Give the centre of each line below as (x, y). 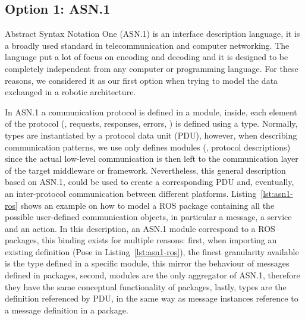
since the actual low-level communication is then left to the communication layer (152, 159)
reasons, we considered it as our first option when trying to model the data (142, 80)
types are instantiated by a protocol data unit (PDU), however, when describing (151, 135)
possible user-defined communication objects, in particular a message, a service (148, 217)
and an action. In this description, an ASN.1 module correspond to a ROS (140, 228)
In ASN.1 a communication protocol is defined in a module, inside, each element (151, 112)
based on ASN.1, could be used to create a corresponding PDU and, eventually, (150, 182)
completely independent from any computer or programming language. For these (152, 68)
